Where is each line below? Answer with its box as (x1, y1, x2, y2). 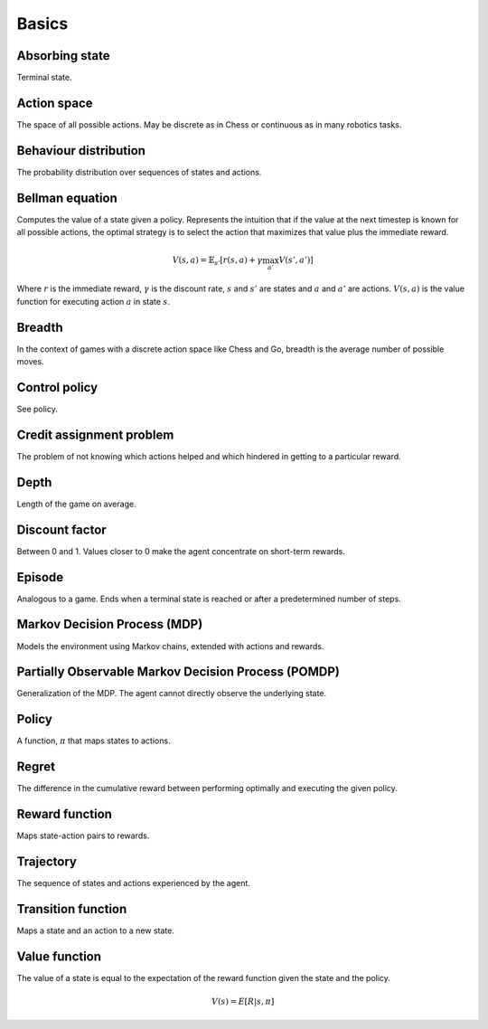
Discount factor (16, 522, 108, 537)
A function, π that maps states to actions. (16, 735, 171, 746)
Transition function (16, 901, 127, 917)
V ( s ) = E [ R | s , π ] (211, 996, 275, 1007)
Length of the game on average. (16, 498, 136, 509)
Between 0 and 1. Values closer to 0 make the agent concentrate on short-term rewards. (16, 545, 345, 556)
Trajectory (16, 854, 77, 869)
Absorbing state (16, 48, 110, 63)
